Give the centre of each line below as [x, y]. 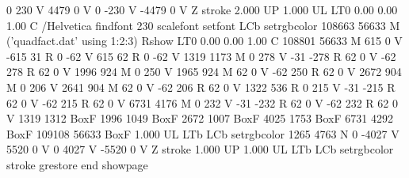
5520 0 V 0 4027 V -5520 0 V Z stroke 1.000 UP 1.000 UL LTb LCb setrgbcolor [200, 149]
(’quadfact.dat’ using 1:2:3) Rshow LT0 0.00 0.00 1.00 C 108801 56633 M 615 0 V [204, 41]
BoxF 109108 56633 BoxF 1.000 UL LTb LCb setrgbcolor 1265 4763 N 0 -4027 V [203, 133]
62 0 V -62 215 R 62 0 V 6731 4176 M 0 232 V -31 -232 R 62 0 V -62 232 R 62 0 [202, 102]
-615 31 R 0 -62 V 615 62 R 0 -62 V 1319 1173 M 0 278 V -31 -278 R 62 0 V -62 [201, 56]
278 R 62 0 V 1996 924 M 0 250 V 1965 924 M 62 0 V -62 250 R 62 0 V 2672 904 [204, 72]
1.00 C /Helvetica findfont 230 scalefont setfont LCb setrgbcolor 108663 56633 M [203, 25]
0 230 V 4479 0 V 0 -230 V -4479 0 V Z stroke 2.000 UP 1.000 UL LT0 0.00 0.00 [202, 9]
